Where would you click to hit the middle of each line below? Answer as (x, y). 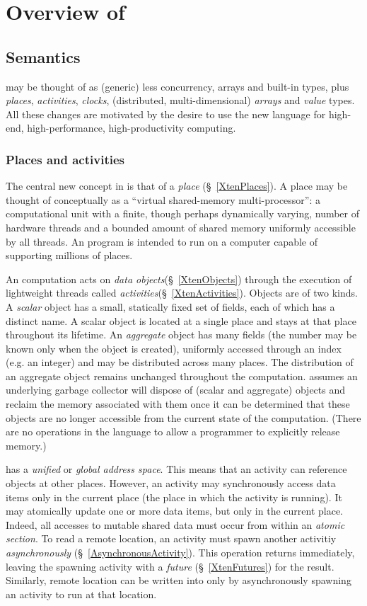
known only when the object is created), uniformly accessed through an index (174, 348)
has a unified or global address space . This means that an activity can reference (176, 469)
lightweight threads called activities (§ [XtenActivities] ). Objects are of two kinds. (182, 293)
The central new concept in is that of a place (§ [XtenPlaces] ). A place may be (177, 186)
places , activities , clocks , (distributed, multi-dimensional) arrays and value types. (180, 100)
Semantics (43, 56)
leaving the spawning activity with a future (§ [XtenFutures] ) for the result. (170, 566)
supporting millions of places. (69, 255)
